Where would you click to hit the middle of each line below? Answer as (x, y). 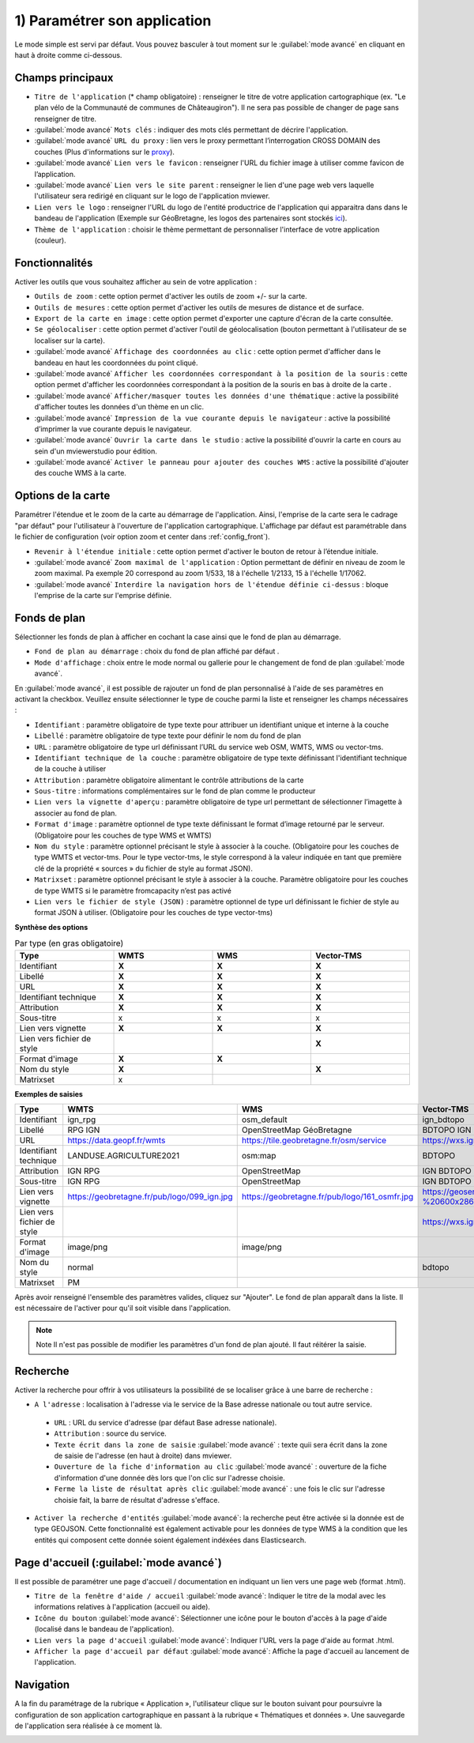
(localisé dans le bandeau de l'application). (104, 1629)
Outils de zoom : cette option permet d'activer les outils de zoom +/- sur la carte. (171, 296)
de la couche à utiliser (70, 769)
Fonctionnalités (54, 263)
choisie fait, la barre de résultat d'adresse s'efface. (137, 1500)
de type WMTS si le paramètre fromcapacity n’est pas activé (133, 890)
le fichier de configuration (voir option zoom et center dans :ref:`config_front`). (142, 536)
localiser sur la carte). (70, 341)
